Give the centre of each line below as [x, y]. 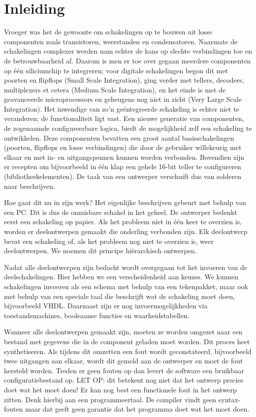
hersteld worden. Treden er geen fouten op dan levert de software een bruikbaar [124, 370]
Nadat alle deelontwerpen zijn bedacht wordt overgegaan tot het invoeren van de [126, 267]
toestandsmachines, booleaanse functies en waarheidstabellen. [97, 315]
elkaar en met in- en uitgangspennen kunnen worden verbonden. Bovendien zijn [124, 157]
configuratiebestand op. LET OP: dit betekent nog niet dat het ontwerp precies [124, 380]
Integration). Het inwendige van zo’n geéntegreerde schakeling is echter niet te [122, 108]
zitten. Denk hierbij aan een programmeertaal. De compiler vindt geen [110, 399]
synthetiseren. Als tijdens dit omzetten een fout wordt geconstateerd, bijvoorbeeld [128, 351]
